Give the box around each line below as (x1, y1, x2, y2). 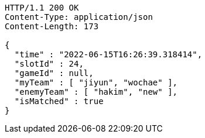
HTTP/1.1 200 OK (5, 3, 79, 12)
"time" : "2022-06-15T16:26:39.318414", (14, 50, 203, 59)
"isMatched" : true (14, 96, 104, 106)
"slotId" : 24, (14, 59, 84, 68)
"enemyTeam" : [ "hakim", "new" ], (14, 87, 178, 96)
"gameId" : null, (14, 68, 94, 78)
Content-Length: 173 (5, 22, 99, 31)
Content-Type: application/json (5, 12, 153, 22)
